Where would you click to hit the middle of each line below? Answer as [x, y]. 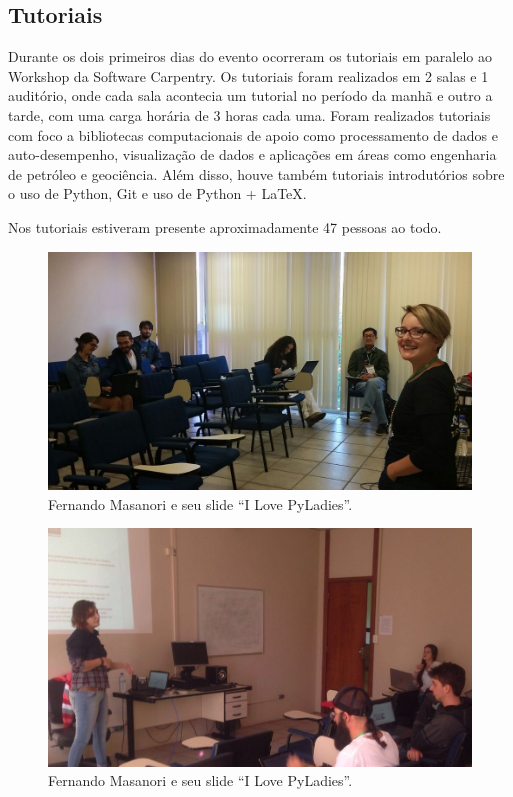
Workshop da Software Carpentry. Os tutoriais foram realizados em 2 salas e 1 [248, 75]
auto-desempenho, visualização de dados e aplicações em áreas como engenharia [252, 154]
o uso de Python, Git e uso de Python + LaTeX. [157, 193]
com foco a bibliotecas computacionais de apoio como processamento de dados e [253, 134]
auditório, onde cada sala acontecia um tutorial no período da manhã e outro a [250, 95]
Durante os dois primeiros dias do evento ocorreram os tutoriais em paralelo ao [250, 56]
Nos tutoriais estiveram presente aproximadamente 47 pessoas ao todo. [225, 226]
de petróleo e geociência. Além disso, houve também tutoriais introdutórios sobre [256, 173]
